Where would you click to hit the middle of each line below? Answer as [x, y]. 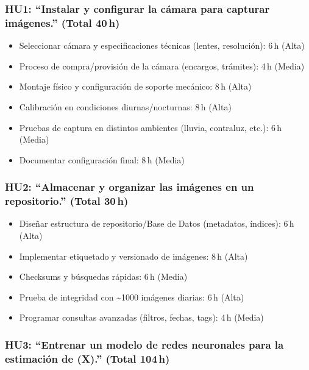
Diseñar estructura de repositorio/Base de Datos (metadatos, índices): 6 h [157, 223]
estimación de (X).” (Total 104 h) [87, 358]
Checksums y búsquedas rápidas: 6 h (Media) [103, 276]
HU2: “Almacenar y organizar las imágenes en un [130, 187]
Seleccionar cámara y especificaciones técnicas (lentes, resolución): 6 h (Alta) [162, 45]
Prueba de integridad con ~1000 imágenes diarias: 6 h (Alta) [132, 297]
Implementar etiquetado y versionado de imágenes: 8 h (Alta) [133, 256]
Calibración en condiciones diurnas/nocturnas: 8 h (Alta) [125, 106]
